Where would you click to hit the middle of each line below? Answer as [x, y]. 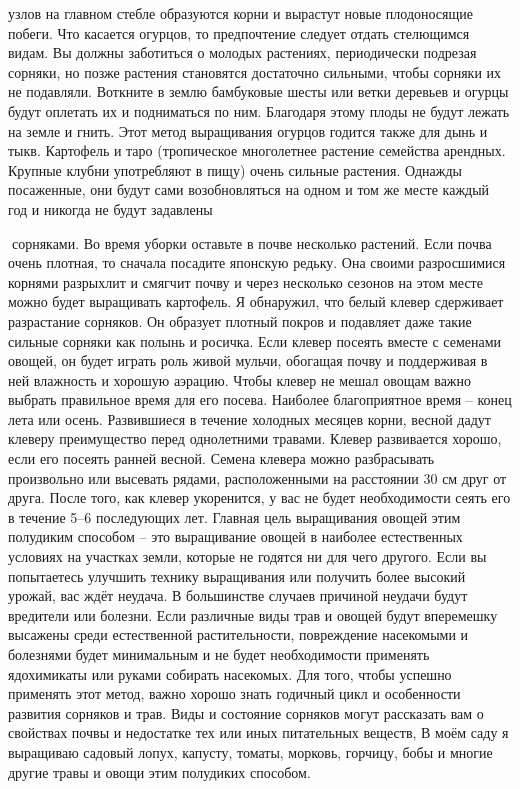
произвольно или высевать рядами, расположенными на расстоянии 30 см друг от [257, 477]
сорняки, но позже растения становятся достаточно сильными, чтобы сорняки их [255, 71]
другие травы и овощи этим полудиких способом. [159, 771]
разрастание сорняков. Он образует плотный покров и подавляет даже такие [240, 320]
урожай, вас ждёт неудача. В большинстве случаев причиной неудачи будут [238, 595]
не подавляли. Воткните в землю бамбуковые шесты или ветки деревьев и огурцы [258, 91]
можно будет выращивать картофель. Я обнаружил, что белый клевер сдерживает [256, 301]
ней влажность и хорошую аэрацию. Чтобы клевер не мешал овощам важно [240, 379]
